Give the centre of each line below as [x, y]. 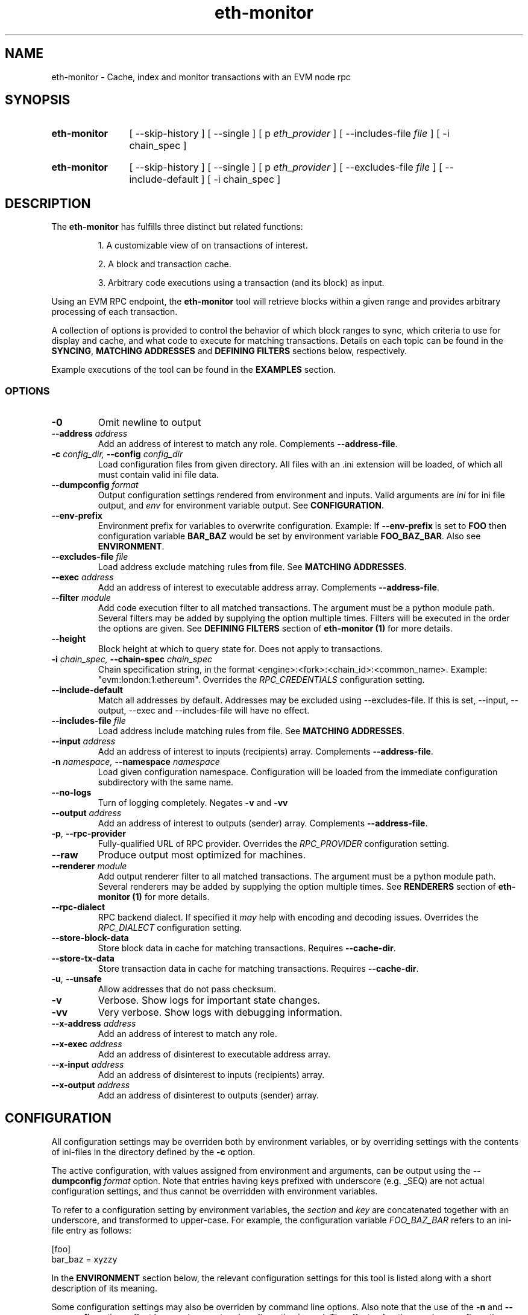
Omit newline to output [149, 423]
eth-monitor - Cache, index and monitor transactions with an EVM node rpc [201, 77]
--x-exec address [87, 1044]
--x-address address [94, 1024]
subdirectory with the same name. [166, 782]
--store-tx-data [83, 959]
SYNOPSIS [38, 100]
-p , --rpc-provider [89, 834]
